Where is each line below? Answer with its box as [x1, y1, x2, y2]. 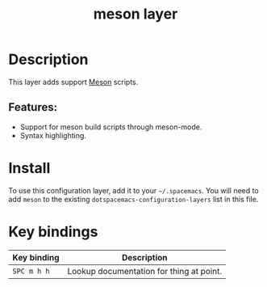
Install [8, 158, 51, 177]
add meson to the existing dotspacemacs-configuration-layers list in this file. [8, 194, 259, 204]
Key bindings [8, 222, 98, 241]
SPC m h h [12, 266, 50, 276]
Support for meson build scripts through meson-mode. [19, 122, 202, 132]
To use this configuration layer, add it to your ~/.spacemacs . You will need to [8, 185, 260, 195]
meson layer [93, 5, 178, 23]
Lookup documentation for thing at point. [67, 265, 223, 276]
